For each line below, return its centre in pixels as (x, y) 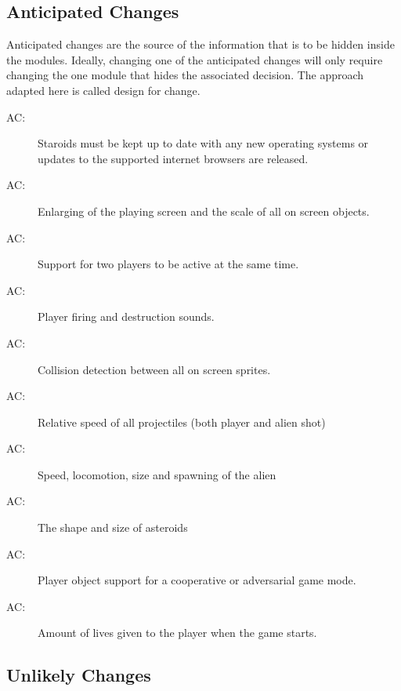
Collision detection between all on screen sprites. (154, 369)
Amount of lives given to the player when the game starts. (177, 633)
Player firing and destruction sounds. (126, 316)
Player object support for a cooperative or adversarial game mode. (197, 580)
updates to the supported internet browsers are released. (173, 158)
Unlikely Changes (79, 675)
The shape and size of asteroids (113, 527)
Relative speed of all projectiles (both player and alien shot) (182, 422)
